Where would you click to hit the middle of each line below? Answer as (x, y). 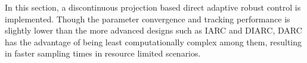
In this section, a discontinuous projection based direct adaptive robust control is (153, 7)
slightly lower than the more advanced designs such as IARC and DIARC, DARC (153, 30)
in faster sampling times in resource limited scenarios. (103, 53)
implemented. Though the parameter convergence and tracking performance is (148, 19)
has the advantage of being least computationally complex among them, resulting (153, 42)
